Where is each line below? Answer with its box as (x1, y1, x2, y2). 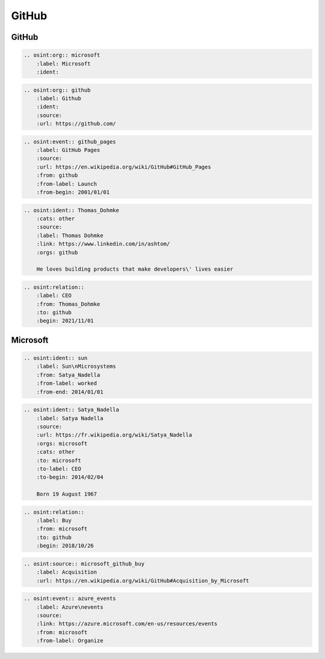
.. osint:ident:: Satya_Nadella (23, 406, 120, 413)
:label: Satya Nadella (36, 415, 104, 421)
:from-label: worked (36, 380, 97, 387)
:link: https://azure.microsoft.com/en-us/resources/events (36, 620, 218, 627)
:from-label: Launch (36, 180, 97, 187)
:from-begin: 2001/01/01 (36, 189, 110, 195)
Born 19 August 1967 (36, 491, 97, 497)
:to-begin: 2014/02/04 (36, 474, 104, 481)
